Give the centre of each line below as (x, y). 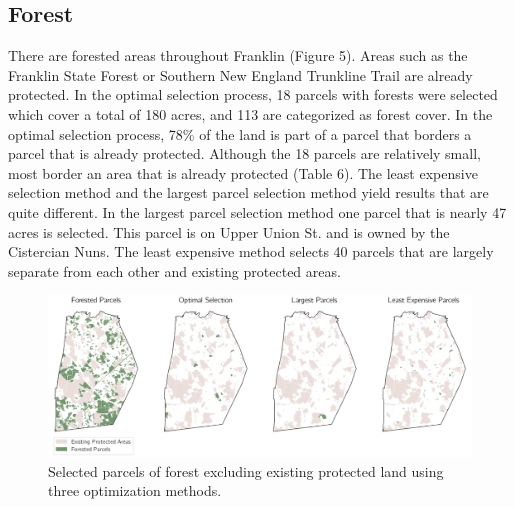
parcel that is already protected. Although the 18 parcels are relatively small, (244, 153)
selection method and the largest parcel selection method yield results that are (248, 192)
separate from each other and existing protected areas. (174, 270)
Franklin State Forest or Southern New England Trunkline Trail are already (240, 74)
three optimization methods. (135, 490)
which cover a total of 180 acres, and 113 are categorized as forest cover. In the (250, 113)
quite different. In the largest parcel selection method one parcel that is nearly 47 (257, 211)
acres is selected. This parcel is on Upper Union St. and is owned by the (229, 231)
